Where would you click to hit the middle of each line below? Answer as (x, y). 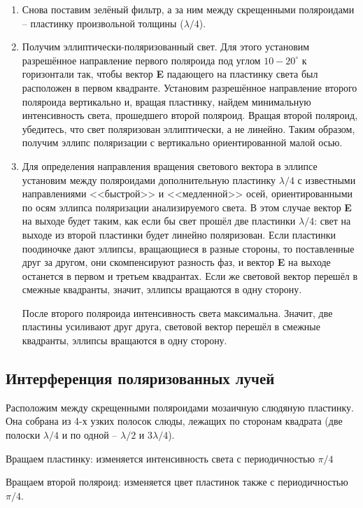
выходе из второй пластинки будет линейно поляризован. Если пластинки (179, 234)
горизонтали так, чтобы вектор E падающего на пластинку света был (170, 74)
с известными (327, 179)
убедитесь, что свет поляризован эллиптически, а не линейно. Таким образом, (188, 128)
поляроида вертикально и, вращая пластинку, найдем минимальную (166, 101)
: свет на (333, 221)
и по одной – (90, 435)
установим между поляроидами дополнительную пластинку (149, 179)
